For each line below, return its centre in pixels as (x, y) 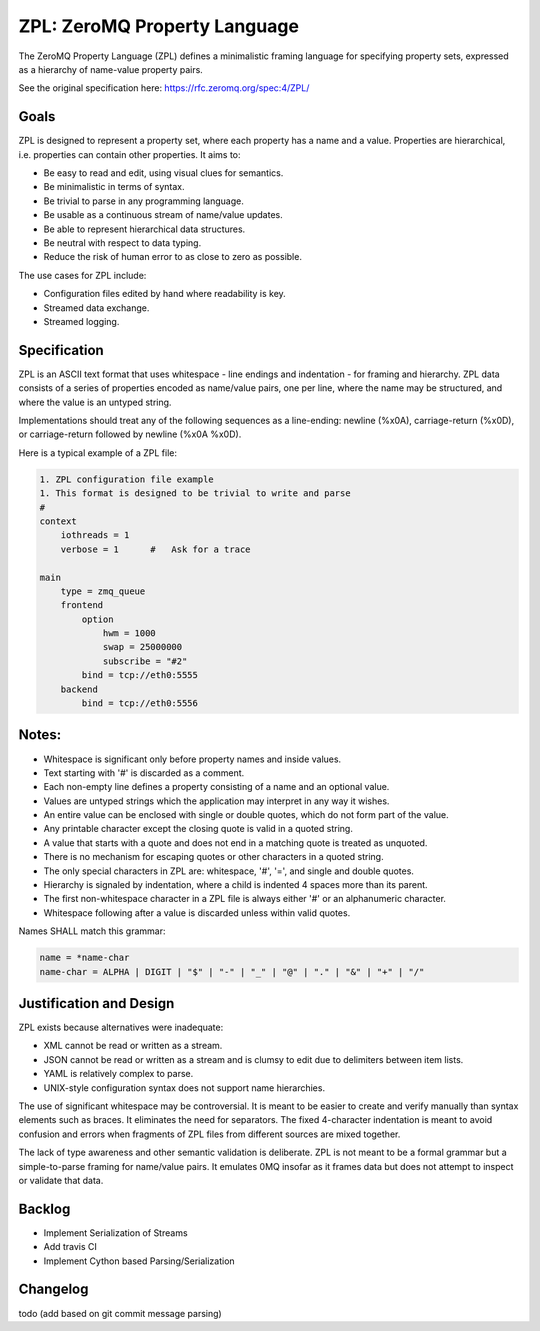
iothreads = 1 (95, 535)
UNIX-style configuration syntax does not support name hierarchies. (184, 1087)
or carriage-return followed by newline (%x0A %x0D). (130, 434)
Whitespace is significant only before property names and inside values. (192, 759)
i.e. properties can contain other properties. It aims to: (129, 154)
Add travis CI (70, 1247)
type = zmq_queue (103, 591)
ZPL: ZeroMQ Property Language (159, 26)
